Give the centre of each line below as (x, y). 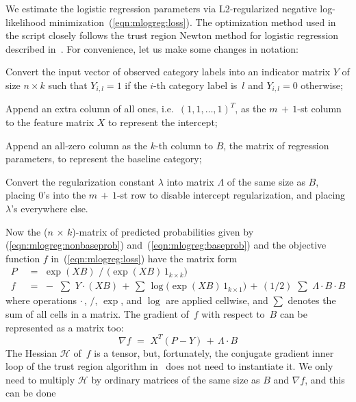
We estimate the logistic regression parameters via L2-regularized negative (161, 8)
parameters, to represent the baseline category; (104, 159)
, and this (325, 379)
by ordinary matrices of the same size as (176, 379)
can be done (31, 393)
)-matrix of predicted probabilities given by (163, 231)
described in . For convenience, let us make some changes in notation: (152, 48)
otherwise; (322, 85)
